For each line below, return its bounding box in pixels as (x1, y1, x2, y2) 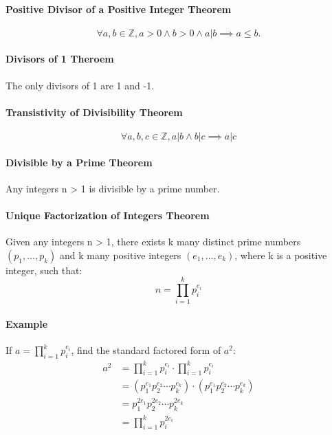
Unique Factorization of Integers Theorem (5, 208, 210, 222)
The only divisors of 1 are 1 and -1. (5, 78, 155, 92)
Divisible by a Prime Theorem (5, 155, 153, 169)
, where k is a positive (234, 247, 327, 262)
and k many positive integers (59, 247, 181, 262)
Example (5, 317, 48, 331)
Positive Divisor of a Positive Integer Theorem (5, 1, 232, 16)
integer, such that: (5, 263, 82, 277)
